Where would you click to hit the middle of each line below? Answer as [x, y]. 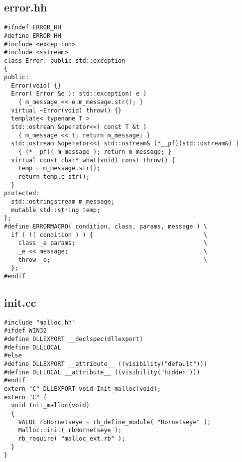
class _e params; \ [113, 243]
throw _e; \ [113, 260]
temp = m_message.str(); [59, 169]
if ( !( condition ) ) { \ [109, 235]
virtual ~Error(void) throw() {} [66, 110]
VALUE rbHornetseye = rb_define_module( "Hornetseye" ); [115, 422]
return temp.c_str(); [54, 177]
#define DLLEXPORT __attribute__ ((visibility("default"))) [106, 364]
